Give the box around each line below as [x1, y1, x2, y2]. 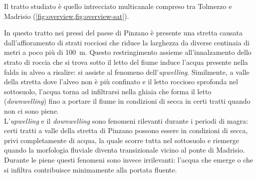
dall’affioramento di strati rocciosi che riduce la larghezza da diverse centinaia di [4, 37, 250, 47]
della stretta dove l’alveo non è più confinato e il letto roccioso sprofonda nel [4, 76, 238, 87]
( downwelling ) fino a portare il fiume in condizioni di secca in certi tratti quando [4, 96, 251, 106]
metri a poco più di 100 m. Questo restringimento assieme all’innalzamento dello [4, 47, 252, 57]
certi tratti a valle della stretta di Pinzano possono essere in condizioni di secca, [4, 125, 248, 136]
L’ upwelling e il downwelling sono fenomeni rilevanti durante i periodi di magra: [4, 115, 248, 126]
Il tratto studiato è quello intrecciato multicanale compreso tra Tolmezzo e [4, 1, 232, 11]
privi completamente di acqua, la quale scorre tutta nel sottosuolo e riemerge [4, 135, 239, 145]
